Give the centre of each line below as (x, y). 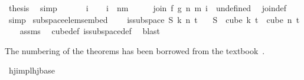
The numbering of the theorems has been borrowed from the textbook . (135, 50)
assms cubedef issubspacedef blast (90, 31)
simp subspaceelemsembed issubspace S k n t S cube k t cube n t (154, 19)
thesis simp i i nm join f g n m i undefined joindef (148, 8)
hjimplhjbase (32, 70)
